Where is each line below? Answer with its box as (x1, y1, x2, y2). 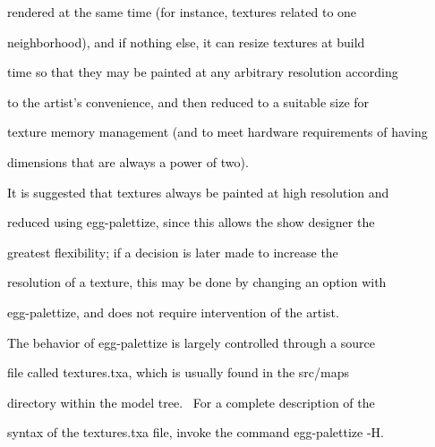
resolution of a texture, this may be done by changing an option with (7, 273, 387, 291)
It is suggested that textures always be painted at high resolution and (7, 182, 389, 201)
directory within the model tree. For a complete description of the (7, 392, 375, 411)
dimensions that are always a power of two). (7, 152, 249, 171)
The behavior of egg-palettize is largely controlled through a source (7, 333, 376, 351)
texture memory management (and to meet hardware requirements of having (7, 122, 428, 141)
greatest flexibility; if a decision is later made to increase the (7, 242, 338, 261)
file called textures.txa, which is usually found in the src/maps (7, 363, 349, 382)
